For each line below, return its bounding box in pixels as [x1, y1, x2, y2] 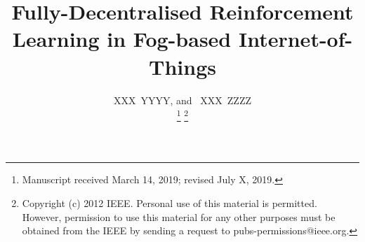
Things [149, 52, 216, 80]
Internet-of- [238, 24, 353, 53]
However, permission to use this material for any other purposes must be [22, 209, 336, 224]
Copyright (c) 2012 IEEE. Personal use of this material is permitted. [22, 195, 317, 210]
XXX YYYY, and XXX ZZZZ [114, 92, 251, 107]
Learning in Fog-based [12, 24, 232, 53]
